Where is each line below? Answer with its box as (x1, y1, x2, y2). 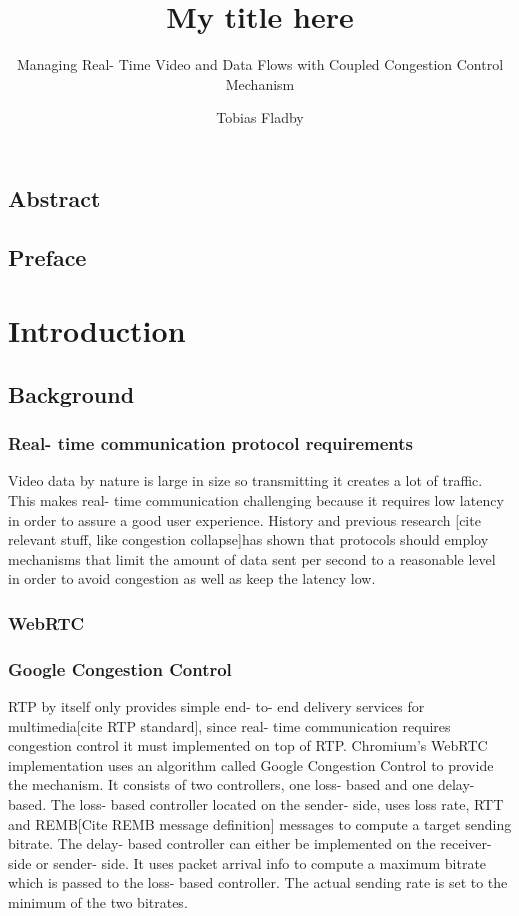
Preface (8, 241, 87, 272)
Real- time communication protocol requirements (8, 431, 414, 456)
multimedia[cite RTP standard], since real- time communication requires (8, 715, 451, 736)
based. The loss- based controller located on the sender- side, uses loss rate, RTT (8, 794, 504, 815)
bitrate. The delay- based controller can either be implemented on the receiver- (8, 833, 492, 854)
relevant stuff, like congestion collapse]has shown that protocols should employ (8, 529, 489, 550)
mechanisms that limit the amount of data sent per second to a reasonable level (8, 548, 496, 569)
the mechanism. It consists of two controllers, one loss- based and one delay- (8, 774, 475, 795)
